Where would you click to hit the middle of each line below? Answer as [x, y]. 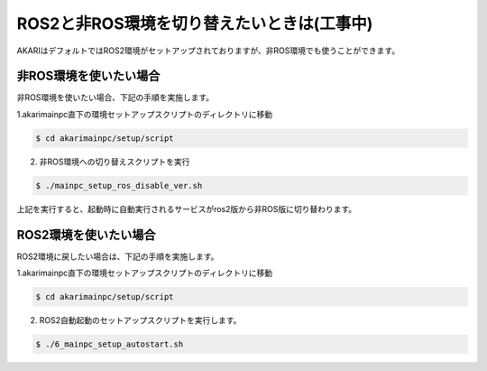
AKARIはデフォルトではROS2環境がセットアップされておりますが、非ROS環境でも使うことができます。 [208, 51]
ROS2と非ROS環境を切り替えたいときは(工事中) [195, 23]
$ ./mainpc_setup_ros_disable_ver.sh [119, 185]
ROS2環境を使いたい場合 [86, 235]
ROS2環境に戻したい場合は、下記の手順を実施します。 [118, 256]
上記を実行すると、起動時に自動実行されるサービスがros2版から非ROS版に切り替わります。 [187, 209]
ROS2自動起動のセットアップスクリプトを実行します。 [140, 320]
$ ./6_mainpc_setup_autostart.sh [110, 344]
